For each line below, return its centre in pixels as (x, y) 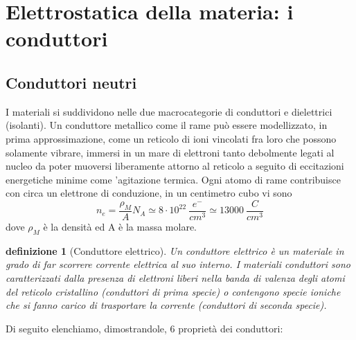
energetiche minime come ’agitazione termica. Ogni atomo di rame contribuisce (173, 179)
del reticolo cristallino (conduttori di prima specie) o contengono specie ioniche (173, 291)
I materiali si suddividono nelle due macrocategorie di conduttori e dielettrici (169, 111)
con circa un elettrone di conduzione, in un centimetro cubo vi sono (149, 193)
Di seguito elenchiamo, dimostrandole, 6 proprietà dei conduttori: (144, 328)
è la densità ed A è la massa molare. (120, 226)
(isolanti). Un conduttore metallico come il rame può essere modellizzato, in (167, 125)
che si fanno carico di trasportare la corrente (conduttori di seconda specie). (166, 305)
